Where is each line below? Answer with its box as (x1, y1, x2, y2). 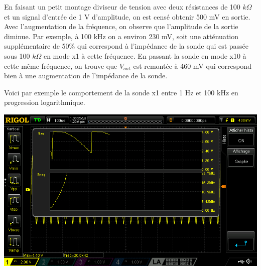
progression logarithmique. (4, 97, 85, 107)
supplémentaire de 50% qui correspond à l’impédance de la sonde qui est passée (4, 41, 249, 51)
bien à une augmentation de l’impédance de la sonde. (4, 70, 168, 81)
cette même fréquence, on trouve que (4, 60, 117, 71)
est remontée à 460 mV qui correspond (133, 60, 251, 71)
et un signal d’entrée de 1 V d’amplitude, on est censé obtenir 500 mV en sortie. (4, 11, 250, 22)
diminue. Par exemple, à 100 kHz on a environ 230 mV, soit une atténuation (4, 31, 239, 41)
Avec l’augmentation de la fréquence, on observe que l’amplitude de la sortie (4, 21, 238, 32)
